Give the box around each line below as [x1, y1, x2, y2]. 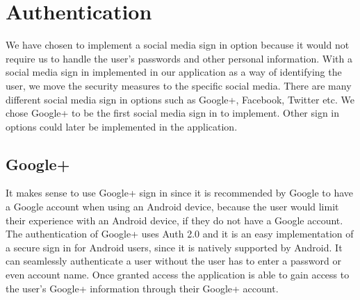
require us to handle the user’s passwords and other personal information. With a [6, 51, 353, 65]
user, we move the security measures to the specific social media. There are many [6, 78, 352, 92]
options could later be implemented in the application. [6, 119, 238, 133]
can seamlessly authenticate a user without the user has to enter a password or [6, 253, 341, 268]
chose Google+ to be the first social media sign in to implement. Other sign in [6, 106, 340, 120]
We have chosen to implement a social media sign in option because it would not [6, 37, 350, 52]
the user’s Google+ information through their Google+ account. [6, 281, 279, 295]
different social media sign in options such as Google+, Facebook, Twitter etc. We [6, 92, 355, 106]
